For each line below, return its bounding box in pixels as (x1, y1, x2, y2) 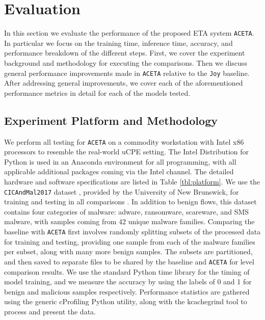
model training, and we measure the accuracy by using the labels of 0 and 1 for (4, 276, 252, 287)
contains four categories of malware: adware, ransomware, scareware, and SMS (4, 206, 249, 217)
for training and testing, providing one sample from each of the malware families (4, 236, 255, 247)
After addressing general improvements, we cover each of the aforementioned (4, 77, 243, 88)
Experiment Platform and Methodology (4, 112, 218, 128)
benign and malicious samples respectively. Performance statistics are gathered (4, 286, 250, 297)
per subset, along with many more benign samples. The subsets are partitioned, (4, 246, 253, 257)
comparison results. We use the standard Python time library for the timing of (4, 266, 250, 277)
